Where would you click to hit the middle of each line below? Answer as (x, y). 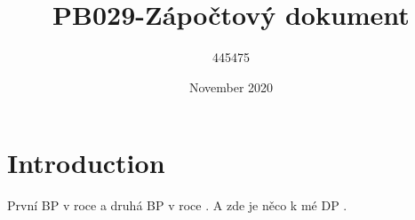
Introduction (86, 163)
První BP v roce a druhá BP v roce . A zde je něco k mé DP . (177, 205)
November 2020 (231, 86)
